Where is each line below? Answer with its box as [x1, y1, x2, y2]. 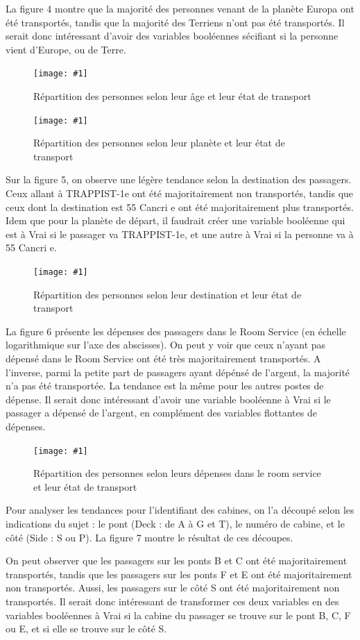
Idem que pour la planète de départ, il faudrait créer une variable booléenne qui [6, 213, 345, 228]
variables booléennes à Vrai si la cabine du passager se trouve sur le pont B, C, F [6, 607, 351, 622]
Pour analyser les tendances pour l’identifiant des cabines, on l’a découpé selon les [6, 503, 354, 517]
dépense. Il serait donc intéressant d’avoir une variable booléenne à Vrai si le [6, 391, 331, 406]
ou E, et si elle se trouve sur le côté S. [6, 621, 167, 636]
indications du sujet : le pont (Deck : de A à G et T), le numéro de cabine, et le [6, 516, 345, 531]
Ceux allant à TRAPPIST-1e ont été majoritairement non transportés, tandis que [6, 186, 354, 201]
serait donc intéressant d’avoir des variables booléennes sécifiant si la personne [6, 28, 338, 43]
